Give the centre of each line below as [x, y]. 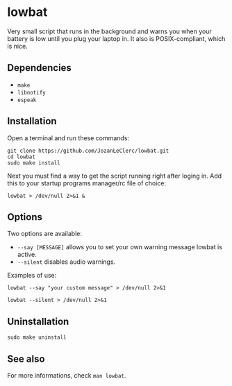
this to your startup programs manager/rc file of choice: [87, 183]
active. [27, 255]
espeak [27, 100]
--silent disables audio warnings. [66, 262]
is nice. [17, 46]
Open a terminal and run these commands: [68, 138]
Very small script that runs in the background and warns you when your [109, 31]
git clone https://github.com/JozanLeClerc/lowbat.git [88, 151]
